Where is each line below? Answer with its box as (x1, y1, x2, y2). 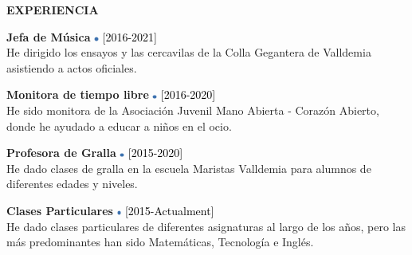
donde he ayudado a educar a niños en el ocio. (6, 117, 232, 134)
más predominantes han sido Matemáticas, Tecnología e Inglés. (6, 233, 314, 250)
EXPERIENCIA (6, 2, 99, 18)
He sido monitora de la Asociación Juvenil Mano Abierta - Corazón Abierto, (6, 101, 379, 118)
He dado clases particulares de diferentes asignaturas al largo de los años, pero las (6, 218, 406, 234)
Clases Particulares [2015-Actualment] (6, 202, 214, 218)
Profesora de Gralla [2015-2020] (6, 144, 183, 161)
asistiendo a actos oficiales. (6, 59, 137, 76)
